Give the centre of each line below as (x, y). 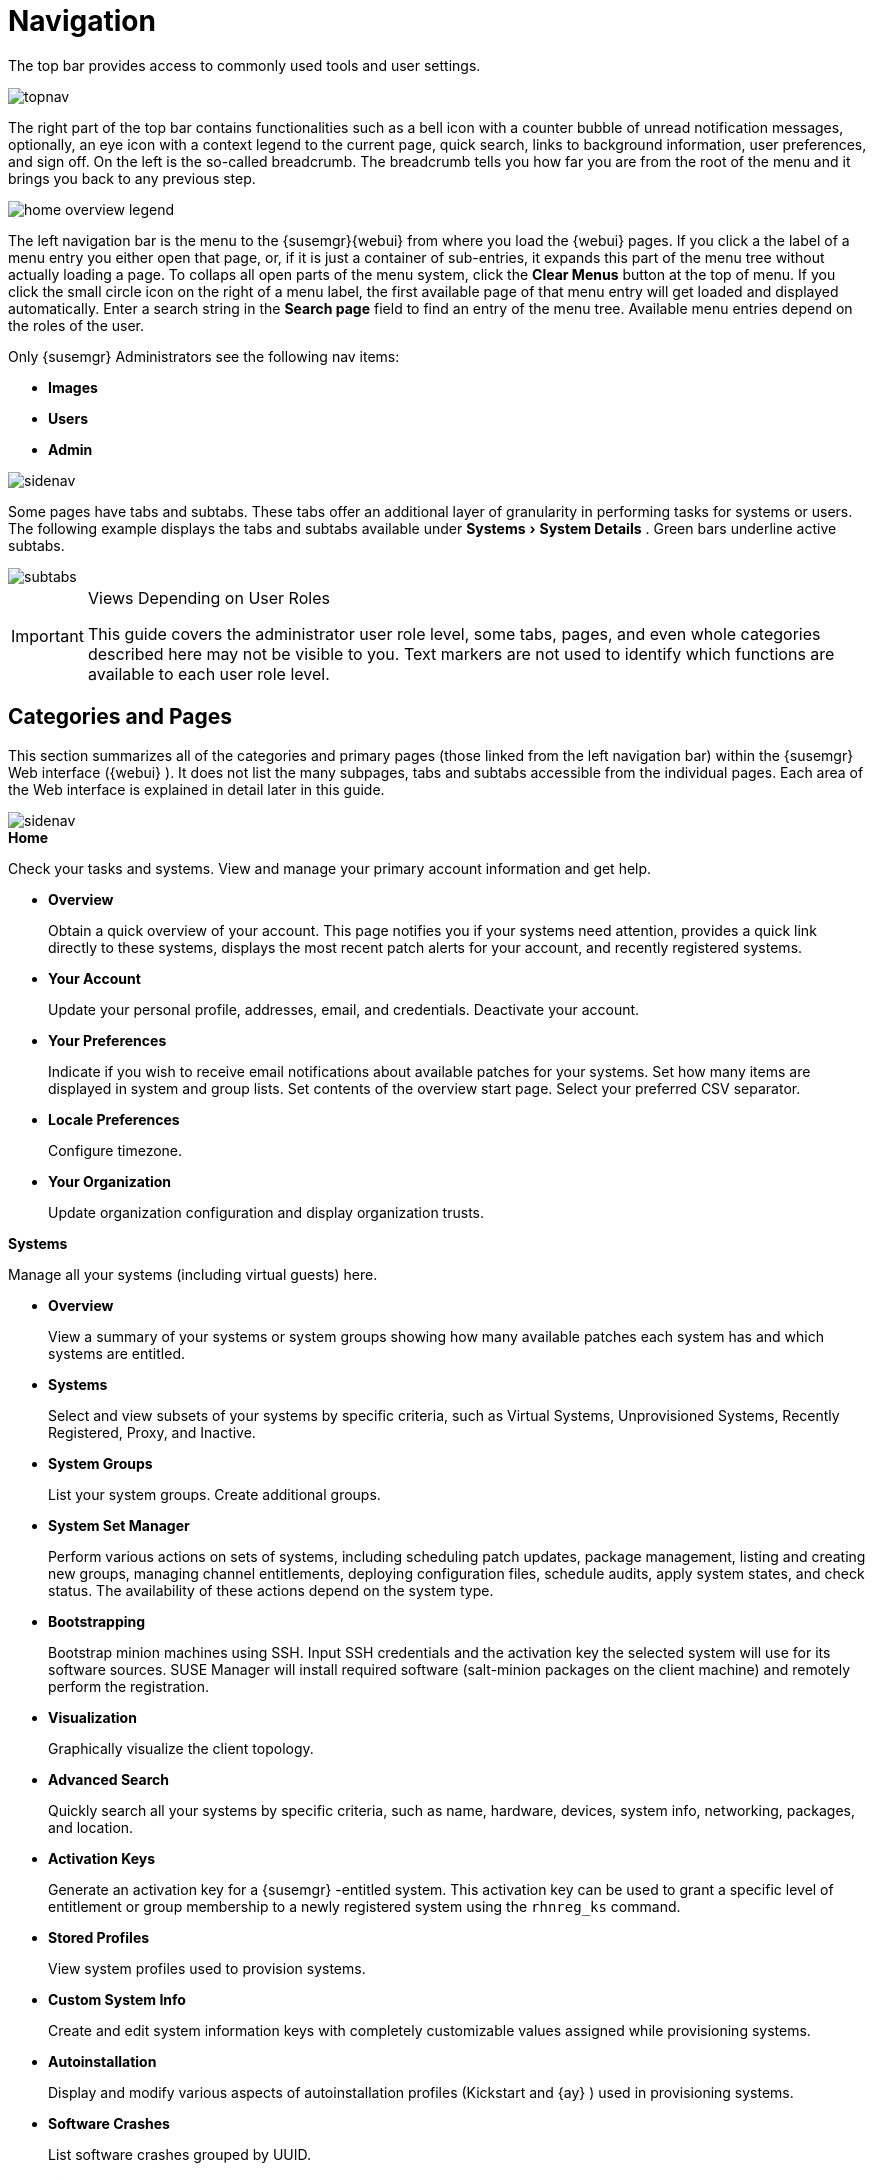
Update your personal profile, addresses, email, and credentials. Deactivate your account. (344, 1009)
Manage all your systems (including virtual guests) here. (193, 1274)
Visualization (92, 1717)
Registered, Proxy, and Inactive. (152, 1432)
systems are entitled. (116, 1353)
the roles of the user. (76, 325)
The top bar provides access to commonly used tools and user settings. (244, 65)
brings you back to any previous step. (132, 178)
